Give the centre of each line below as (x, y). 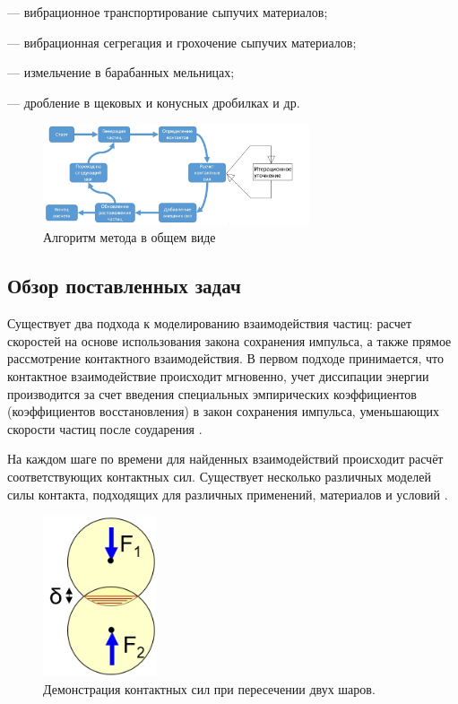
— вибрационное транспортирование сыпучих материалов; (168, 12)
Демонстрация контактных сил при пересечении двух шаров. (209, 688)
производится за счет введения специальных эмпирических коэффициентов (212, 393)
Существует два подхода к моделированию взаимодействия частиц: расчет (210, 323)
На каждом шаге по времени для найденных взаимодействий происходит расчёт (225, 459)
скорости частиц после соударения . (105, 428)
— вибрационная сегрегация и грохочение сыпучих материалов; (182, 42)
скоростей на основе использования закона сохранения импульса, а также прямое (229, 340)
